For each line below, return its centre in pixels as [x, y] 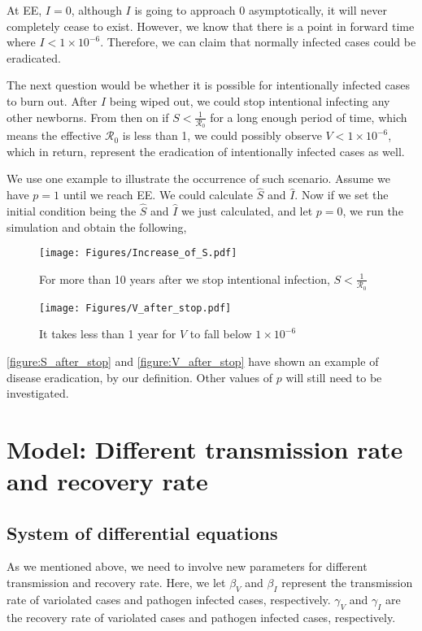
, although [96, 10]
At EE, [24, 10]
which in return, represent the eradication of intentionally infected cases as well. [206, 151]
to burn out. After [52, 100]
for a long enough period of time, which [309, 117]
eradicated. [34, 57]
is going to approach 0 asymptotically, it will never [261, 10]
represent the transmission [347, 583]
